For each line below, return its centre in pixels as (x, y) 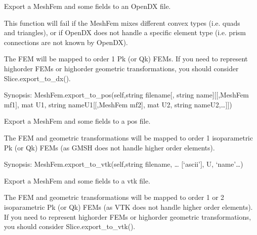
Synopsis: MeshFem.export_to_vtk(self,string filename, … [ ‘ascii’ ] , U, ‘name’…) (124, 164)
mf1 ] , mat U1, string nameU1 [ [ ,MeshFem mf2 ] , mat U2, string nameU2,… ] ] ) (118, 104)
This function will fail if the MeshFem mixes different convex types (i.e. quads (122, 23)
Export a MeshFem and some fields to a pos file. (77, 121)
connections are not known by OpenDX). (66, 42)
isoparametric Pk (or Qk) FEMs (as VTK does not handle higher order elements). (128, 207)
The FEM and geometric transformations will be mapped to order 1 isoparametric (128, 137)
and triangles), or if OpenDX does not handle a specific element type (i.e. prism (125, 32)
